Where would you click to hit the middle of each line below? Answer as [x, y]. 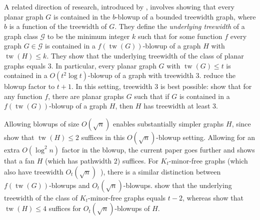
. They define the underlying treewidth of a [180, 26]
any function [23, 96]
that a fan [19, 160]
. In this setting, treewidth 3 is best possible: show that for [162, 86]
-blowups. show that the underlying [177, 185]
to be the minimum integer [88, 36]
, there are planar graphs [86, 96]
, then [124, 106]
